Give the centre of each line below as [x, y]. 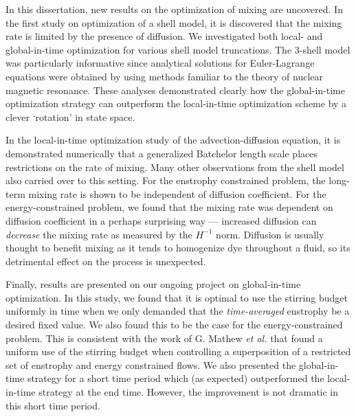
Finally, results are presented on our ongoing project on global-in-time [153, 284]
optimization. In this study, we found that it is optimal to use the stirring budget [177, 297]
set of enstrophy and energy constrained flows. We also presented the [151, 364]
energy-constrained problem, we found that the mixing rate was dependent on [169, 207]
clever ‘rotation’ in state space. [70, 116]
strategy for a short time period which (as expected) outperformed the [176, 378]
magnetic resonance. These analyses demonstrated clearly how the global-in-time [175, 90]
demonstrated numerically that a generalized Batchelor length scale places [162, 153]
